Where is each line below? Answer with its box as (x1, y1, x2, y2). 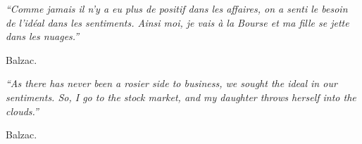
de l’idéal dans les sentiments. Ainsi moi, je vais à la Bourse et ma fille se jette (6, 15, 349, 30)
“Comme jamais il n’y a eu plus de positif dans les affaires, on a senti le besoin (6, 1, 348, 15)
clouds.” (6, 103, 39, 118)
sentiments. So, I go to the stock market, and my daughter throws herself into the (6, 89, 356, 104)
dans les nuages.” (6, 29, 80, 44)
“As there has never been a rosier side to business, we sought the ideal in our (6, 76, 337, 91)
